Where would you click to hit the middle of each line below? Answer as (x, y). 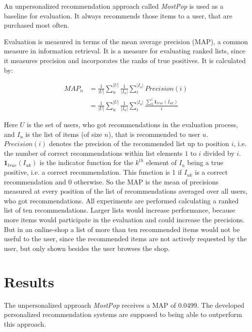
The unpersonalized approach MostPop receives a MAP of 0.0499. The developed (124, 305)
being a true (205, 162)
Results (29, 281)
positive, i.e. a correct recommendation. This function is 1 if (93, 172)
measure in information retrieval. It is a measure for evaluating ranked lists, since (125, 51)
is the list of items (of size (64, 134)
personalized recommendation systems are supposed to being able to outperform (123, 314)
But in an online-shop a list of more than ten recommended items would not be (122, 229)
